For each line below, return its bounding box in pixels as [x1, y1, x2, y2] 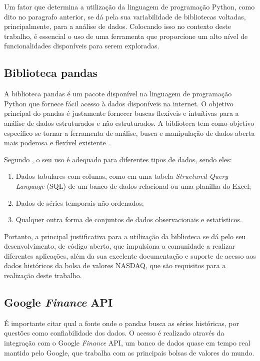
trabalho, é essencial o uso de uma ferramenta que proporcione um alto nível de [4, 30, 248, 41]
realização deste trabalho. [4, 270, 82, 281]
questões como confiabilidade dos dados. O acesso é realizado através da [4, 328, 224, 338]
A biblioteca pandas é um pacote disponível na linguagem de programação [4, 88, 232, 99]
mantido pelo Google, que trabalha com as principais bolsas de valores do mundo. [4, 347, 254, 358]
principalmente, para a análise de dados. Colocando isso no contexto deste [4, 21, 231, 31]
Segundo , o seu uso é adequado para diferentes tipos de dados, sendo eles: [4, 154, 232, 164]
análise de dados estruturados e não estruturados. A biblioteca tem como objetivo [4, 117, 254, 128]
